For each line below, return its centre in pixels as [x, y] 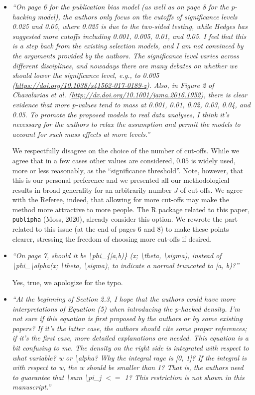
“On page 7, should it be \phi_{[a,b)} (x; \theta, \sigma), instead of [117, 255]
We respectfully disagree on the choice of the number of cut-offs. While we [126, 151]
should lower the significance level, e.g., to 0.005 [86, 75]
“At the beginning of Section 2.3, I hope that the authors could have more [124, 299]
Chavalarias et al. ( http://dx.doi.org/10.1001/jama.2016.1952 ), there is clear [130, 95]
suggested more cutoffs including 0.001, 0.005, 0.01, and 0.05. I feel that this [129, 36]
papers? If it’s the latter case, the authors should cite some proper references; [129, 328]
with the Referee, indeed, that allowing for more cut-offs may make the [121, 199]
